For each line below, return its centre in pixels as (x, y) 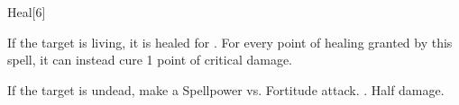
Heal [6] (27, 12)
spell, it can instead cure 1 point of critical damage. (150, 60)
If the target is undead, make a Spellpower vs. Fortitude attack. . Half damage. (226, 89)
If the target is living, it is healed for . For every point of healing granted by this (230, 42)
